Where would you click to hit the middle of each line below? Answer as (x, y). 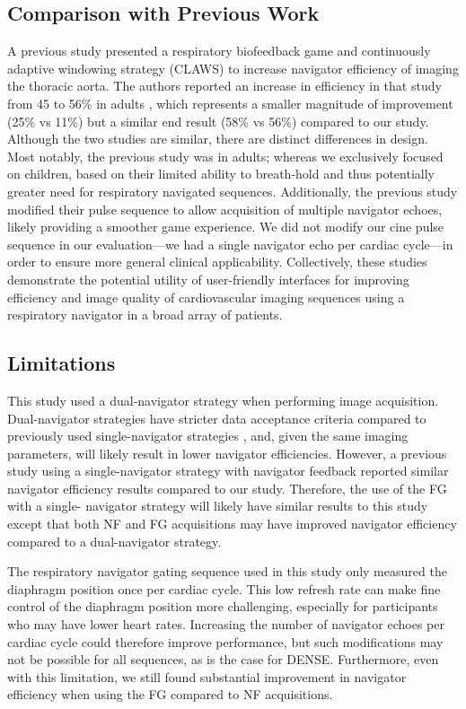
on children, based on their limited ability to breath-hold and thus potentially (221, 174)
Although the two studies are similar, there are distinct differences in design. (218, 139)
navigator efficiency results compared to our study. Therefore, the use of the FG (227, 488)
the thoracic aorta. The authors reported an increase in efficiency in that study (224, 86)
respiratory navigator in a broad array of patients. (145, 315)
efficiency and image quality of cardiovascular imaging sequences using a (206, 297)
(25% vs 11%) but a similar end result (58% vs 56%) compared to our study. (218, 121)
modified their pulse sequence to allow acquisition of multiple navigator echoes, (225, 209)
